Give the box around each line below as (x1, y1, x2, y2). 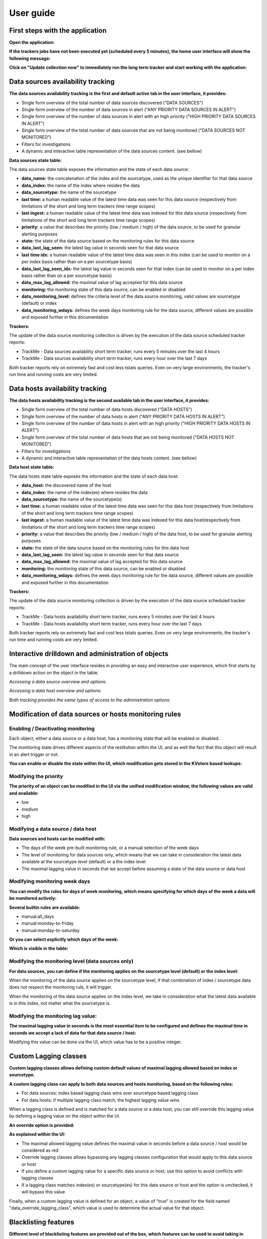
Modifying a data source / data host (9, 825, 96, 832)
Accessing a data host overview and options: (9, 688, 102, 694)
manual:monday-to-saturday (21, 927, 80, 933)
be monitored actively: (9, 895, 57, 901)
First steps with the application (9, 26, 107, 35)
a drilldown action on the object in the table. (9, 670, 99, 676)
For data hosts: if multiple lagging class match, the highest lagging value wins (21, 1097, 180, 1103)
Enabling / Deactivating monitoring (9, 725, 95, 732)
